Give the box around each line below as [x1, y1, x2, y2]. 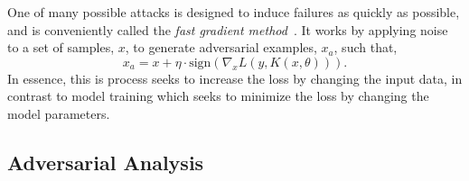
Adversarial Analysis [7, 148, 204, 176]
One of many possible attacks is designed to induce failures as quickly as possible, [7, 3, 460, 21]
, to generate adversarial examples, [125, 38, 317, 57]
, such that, [333, 38, 398, 57]
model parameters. [7, 104, 110, 122]
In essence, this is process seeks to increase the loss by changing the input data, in [7, 68, 463, 87]
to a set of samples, [7, 38, 115, 57]
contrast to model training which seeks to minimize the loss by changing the [7, 86, 429, 105]
